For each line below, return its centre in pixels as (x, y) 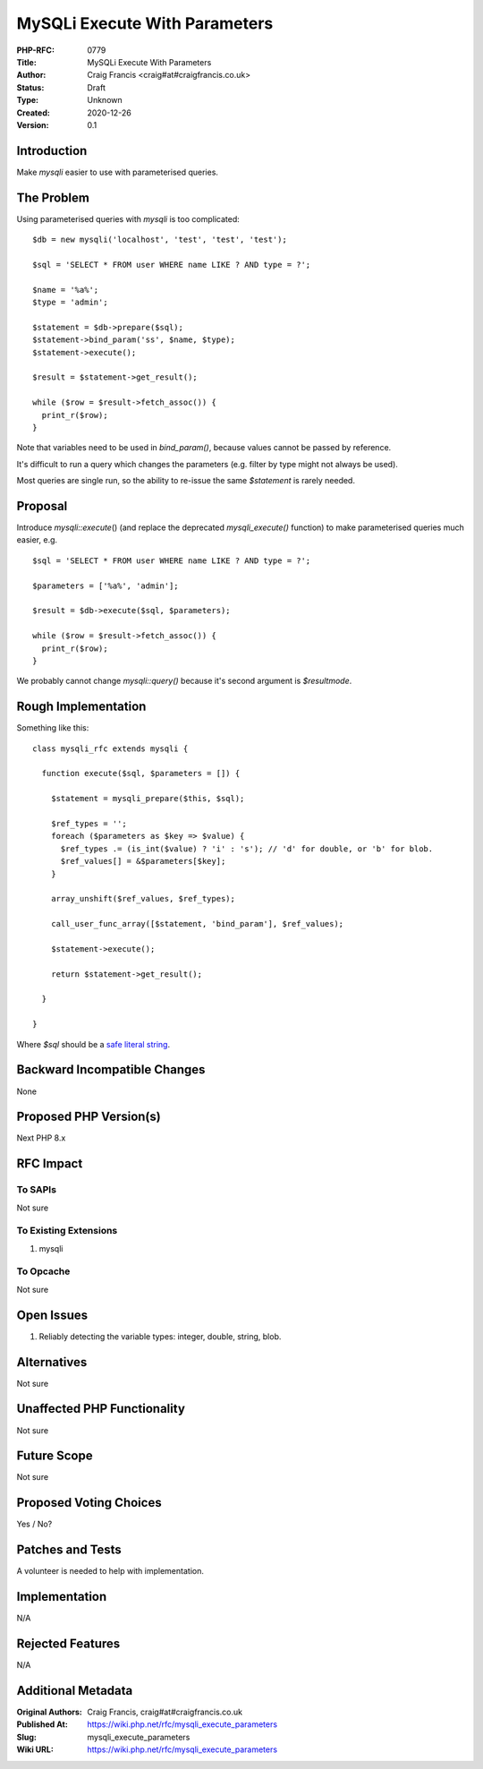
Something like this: (53, 728)
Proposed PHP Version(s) (89, 1117)
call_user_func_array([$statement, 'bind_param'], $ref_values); (197, 924)
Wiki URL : (35, 1749)
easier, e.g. (37, 540)
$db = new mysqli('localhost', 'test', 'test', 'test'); (160, 240)
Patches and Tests (69, 1550)
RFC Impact (50, 1164)
